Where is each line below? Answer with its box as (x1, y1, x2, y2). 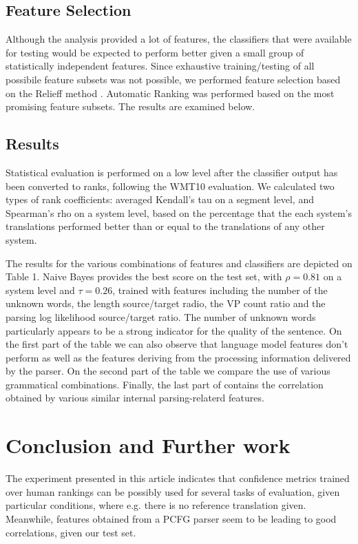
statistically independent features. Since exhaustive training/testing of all (6, 59, 315, 73)
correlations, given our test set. (6, 525, 136, 539)
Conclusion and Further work (6, 431, 291, 459)
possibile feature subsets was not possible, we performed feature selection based (6, 72, 341, 86)
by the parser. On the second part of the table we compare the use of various (6, 364, 330, 378)
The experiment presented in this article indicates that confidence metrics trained (6, 471, 350, 485)
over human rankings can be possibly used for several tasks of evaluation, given (6, 484, 340, 499)
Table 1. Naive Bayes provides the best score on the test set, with (6, 269, 282, 284)
